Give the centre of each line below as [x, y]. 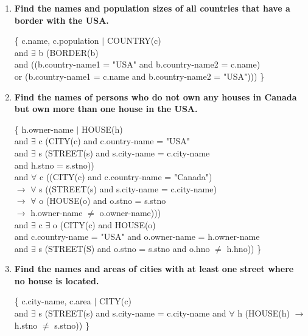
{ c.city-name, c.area [53, 301]
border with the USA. [61, 20]
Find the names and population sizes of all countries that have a [152, 8]
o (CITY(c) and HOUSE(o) [104, 224]
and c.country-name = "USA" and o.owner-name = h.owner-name [137, 236]
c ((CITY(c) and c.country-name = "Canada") [126, 177]
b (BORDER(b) [68, 52]
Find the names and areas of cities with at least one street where [154, 269]
